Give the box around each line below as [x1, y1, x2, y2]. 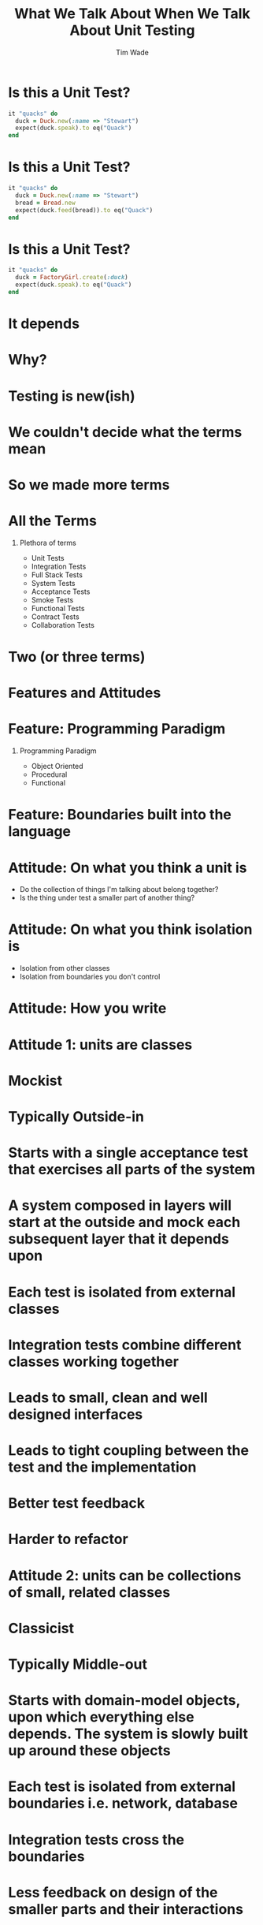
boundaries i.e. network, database [8, 1795, 239, 1812]
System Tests [31, 578, 76, 588]
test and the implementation [8, 1458, 197, 1476]
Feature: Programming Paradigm [8, 720, 226, 738]
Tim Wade [115, 47, 150, 57]
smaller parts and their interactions [8, 1900, 244, 1918]
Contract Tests [31, 612, 80, 621]
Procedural [31, 770, 68, 779]
